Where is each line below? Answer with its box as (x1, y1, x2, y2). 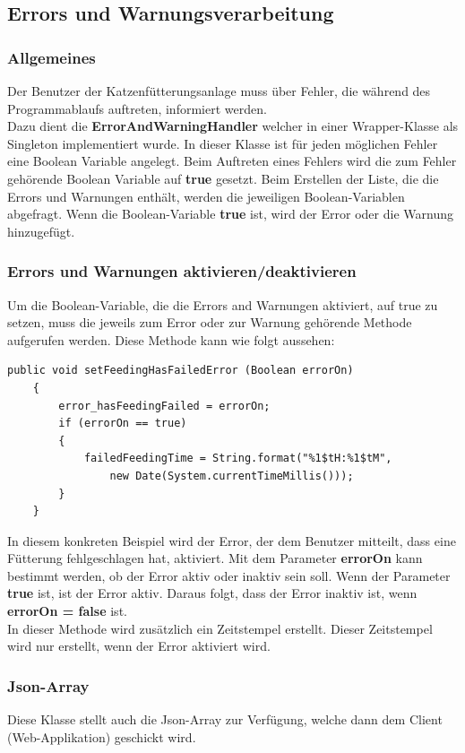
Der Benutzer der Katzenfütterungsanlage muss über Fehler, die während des (7, 82, 431, 100)
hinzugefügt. (7, 221, 75, 240)
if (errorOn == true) (58, 417, 187, 430)
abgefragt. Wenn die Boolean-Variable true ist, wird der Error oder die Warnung (7, 204, 453, 223)
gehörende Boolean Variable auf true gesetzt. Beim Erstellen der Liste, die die (7, 169, 439, 187)
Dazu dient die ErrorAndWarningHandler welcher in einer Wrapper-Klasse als (7, 117, 459, 135)
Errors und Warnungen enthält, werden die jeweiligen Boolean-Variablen (7, 186, 405, 205)
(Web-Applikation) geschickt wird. (7, 727, 196, 746)
